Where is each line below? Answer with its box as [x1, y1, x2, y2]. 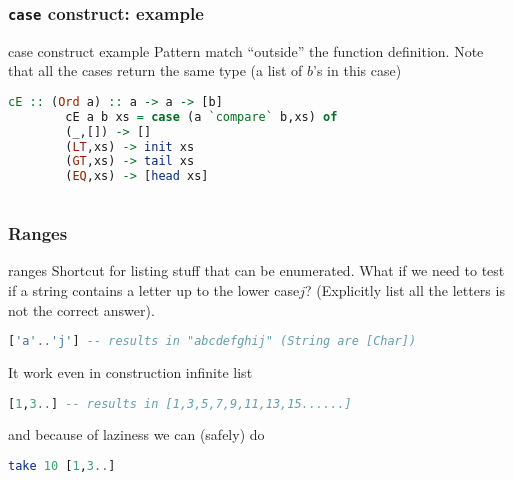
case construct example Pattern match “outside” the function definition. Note [8, 40, 484, 61]
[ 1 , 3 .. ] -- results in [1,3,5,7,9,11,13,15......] [8, 396, 352, 411]
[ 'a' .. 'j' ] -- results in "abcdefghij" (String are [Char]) [8, 334, 417, 349]
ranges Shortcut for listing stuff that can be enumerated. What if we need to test [8, 260, 505, 281]
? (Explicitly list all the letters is [304, 279, 505, 300]
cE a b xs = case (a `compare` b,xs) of [65, 109, 338, 124]
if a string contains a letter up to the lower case [8, 279, 300, 300]
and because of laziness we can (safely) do [8, 424, 265, 445]
